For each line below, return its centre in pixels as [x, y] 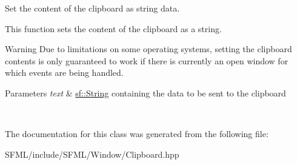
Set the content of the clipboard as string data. [92, 8]
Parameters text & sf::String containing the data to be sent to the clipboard [145, 93]
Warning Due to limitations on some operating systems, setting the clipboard [148, 49]
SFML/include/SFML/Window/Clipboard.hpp [92, 154]
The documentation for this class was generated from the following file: [137, 134]
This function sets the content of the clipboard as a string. [113, 28]
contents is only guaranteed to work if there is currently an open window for [147, 60]
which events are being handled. [64, 72]
